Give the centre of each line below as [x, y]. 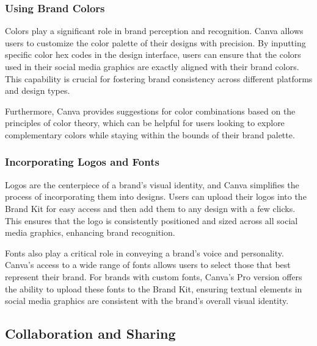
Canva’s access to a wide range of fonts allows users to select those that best [148, 265]
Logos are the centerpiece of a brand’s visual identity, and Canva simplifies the [152, 184]
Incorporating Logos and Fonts [82, 162]
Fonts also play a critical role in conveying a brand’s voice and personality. [144, 252]
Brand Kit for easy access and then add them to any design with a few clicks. [150, 208]
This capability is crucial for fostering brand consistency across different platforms [159, 78]
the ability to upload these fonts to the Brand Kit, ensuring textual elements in [154, 288]
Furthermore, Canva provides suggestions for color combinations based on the [150, 111]
